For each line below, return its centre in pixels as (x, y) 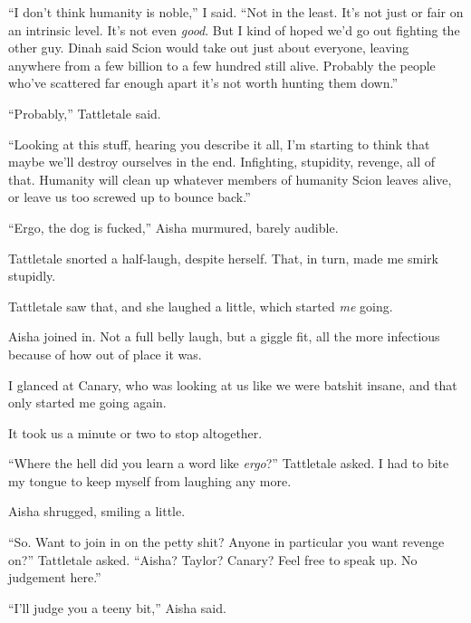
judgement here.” (55, 577)
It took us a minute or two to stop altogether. (135, 432)
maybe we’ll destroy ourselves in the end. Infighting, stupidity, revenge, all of (222, 162)
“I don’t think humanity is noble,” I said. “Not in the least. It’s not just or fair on (236, 12)
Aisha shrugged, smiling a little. (97, 511)
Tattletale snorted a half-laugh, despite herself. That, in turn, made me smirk (223, 258)
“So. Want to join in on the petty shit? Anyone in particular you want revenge (226, 542)
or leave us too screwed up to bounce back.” (130, 197)
